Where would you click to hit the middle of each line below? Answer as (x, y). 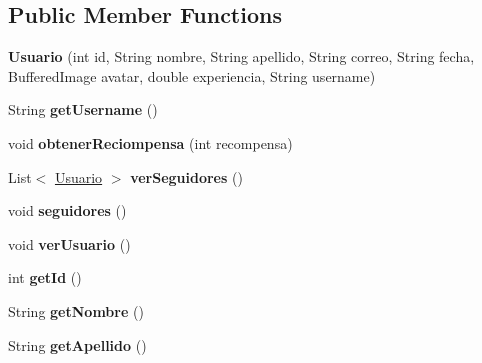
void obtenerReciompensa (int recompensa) (150, 142)
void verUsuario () (69, 243)
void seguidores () (67, 210)
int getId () (45, 277)
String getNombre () (76, 310)
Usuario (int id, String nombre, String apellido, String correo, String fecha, (241, 56)
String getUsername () (83, 109)
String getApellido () (77, 344)
